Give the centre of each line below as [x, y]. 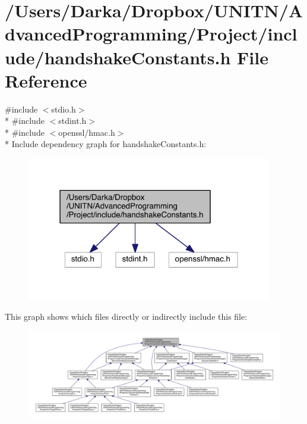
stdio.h [64, 109]
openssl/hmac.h [87, 132]
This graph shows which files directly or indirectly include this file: [126, 316]
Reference [46, 80]
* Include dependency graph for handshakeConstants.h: [106, 144]
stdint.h [72, 121]
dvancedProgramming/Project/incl [151, 34]
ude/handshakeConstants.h [118, 57]
